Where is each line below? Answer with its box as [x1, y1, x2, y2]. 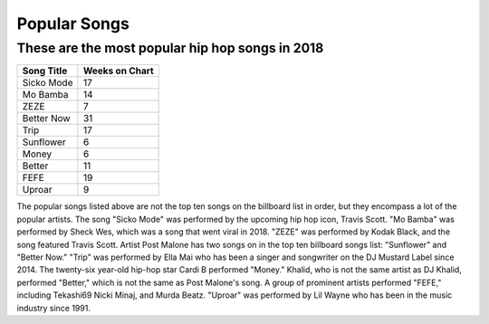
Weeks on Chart [82, 64, 154, 77]
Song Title [22, 64, 68, 77]
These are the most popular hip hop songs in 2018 [16, 40, 324, 56]
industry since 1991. [16, 302, 91, 313]
